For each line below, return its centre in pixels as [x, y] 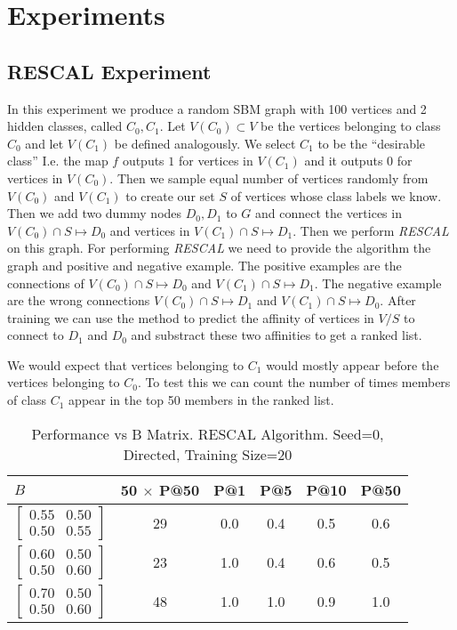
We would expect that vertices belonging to [126, 364]
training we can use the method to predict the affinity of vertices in [191, 317]
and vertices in [150, 230]
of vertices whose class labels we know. [336, 195]
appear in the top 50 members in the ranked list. [201, 400]
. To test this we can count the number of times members [294, 382]
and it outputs [344, 161]
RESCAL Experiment [109, 71]
